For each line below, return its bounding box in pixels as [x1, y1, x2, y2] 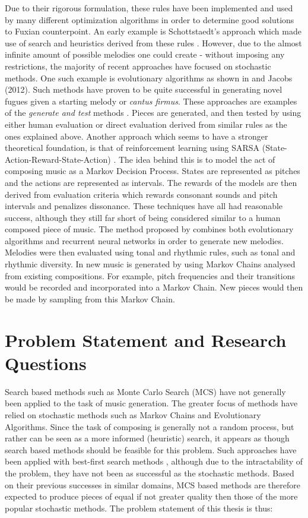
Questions [5, 350, 87, 375]
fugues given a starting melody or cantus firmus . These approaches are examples [5, 94, 297, 107]
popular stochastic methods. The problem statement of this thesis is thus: [5, 501, 273, 514]
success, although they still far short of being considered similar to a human [5, 211, 281, 223]
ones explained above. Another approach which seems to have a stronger [5, 129, 268, 142]
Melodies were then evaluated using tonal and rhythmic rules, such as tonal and [5, 246, 296, 258]
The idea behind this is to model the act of [118, 153, 275, 165]
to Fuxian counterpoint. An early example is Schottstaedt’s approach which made [5, 25, 301, 37]
